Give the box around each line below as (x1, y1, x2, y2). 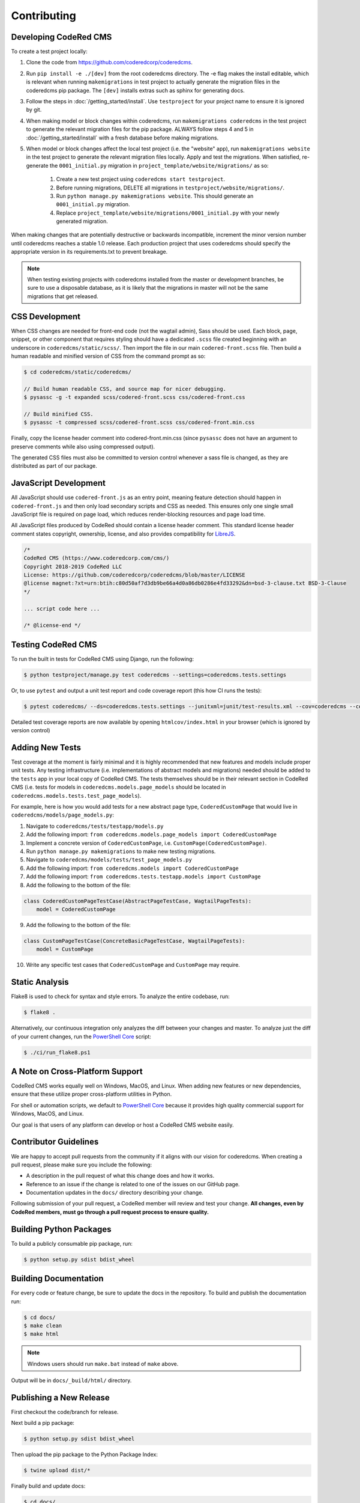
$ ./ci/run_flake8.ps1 (23, 1049, 91, 1056)
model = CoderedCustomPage (36, 905, 116, 913)
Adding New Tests (11, 742, 81, 753)
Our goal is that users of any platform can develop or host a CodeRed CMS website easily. (11, 1121, 234, 1128)
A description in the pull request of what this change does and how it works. (26, 1172, 215, 1180)
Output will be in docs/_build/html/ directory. (11, 1377, 132, 1384)
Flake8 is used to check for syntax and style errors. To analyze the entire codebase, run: (11, 993, 230, 1000)
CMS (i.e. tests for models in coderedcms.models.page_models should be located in (11, 783, 226, 791)
